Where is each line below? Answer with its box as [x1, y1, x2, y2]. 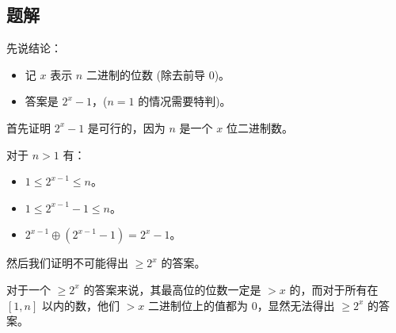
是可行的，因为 [87, 119, 166, 136]
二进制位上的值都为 [147, 297, 248, 313]
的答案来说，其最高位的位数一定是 [83, 281, 261, 297]
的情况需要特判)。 [138, 93, 231, 109]
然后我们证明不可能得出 [6, 255, 128, 271]
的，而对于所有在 [289, 281, 379, 297]
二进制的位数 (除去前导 [86, 66, 205, 82]
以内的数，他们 [41, 297, 120, 313]
